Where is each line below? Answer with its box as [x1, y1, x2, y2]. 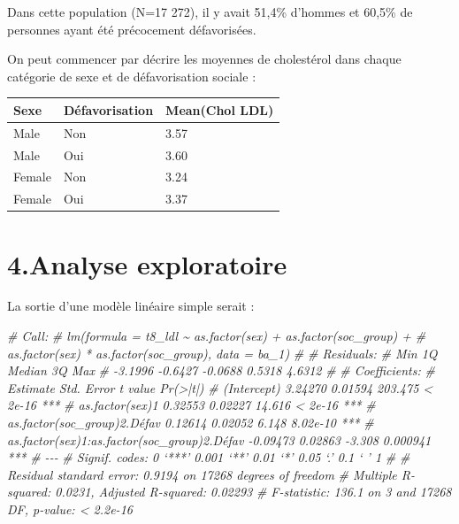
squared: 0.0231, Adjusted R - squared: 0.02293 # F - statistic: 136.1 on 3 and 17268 [7, 482, 452, 501]
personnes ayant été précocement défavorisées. [7, 19, 256, 38]
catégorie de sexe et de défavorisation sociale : [7, 66, 256, 85]
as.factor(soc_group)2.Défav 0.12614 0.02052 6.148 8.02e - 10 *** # [7, 413, 374, 432]
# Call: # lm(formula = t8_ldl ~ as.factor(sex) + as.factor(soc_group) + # [7, 327, 426, 345]
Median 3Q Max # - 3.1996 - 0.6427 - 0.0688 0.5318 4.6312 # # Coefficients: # [7, 361, 435, 380]
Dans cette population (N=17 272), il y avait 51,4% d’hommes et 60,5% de [7, 3, 413, 20]
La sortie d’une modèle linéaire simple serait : [7, 297, 255, 315]
